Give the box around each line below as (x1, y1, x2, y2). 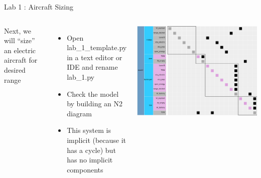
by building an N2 (67, 98, 123, 109)
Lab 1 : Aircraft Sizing (4, 2, 73, 12)
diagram (67, 108, 92, 118)
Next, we (4, 25, 32, 36)
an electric (4, 45, 36, 55)
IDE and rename (67, 62, 118, 72)
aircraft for (4, 55, 38, 65)
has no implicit (67, 154, 113, 165)
